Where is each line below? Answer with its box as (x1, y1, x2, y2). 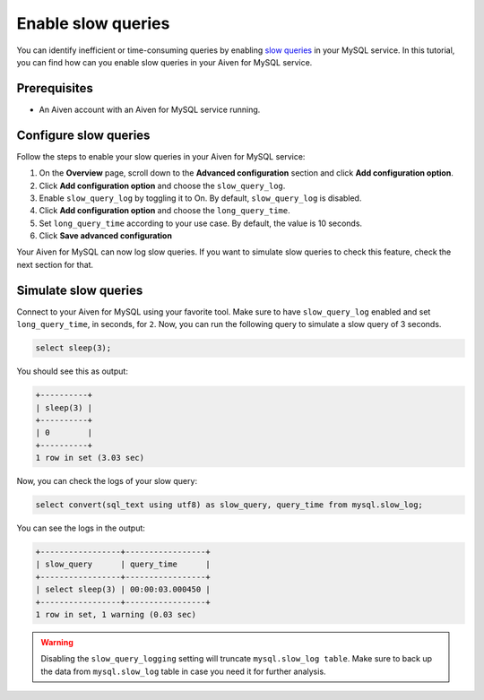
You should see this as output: (16, 366, 129, 376)
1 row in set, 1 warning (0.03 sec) (35, 609, 197, 619)
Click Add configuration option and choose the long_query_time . (39, 205, 290, 216)
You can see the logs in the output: (16, 523, 145, 533)
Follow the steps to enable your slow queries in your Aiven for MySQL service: (16, 151, 306, 161)
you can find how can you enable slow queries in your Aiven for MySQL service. (16, 56, 313, 67)
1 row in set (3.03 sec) (35, 453, 145, 463)
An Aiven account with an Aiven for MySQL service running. (39, 104, 261, 115)
